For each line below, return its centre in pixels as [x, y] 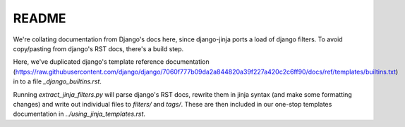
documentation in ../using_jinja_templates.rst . [79, 114]
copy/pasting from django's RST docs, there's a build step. [98, 48]
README [40, 18]
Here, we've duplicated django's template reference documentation [111, 62]
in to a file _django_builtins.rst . [58, 81]
